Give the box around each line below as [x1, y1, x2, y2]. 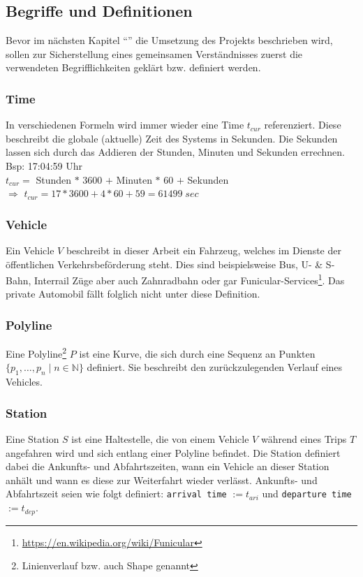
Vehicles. [6, 374, 43, 389]
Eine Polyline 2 [6, 344, 67, 360]
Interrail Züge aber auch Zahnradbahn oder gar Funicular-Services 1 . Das [34, 271, 345, 287]
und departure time [262, 486, 352, 501]
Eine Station [6, 432, 59, 446]
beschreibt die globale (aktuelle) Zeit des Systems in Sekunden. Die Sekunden [6, 131, 338, 145]
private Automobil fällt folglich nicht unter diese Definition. [6, 286, 260, 301]
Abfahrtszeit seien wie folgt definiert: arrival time [6, 486, 227, 501]
